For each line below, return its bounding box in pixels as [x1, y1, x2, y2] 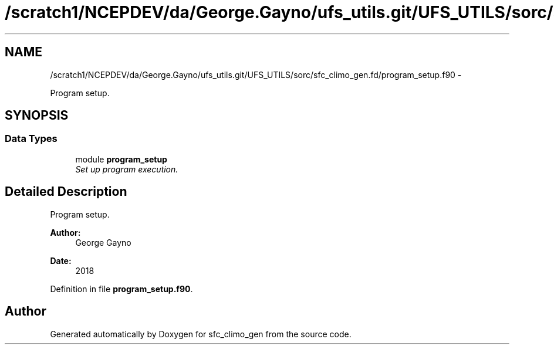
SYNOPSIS [5, 108, 69, 123]
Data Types [5, 133, 58, 145]
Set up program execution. [75, 164, 178, 174]
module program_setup [75, 154, 167, 164]
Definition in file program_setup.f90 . [50, 283, 193, 294]
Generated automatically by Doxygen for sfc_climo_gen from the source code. [50, 328, 352, 339]
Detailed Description [5, 184, 127, 199]
